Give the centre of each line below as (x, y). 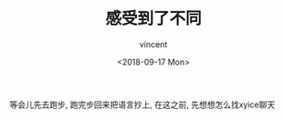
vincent (153, 44)
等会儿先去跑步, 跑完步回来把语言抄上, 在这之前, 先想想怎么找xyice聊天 (142, 104)
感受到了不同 (153, 19)
